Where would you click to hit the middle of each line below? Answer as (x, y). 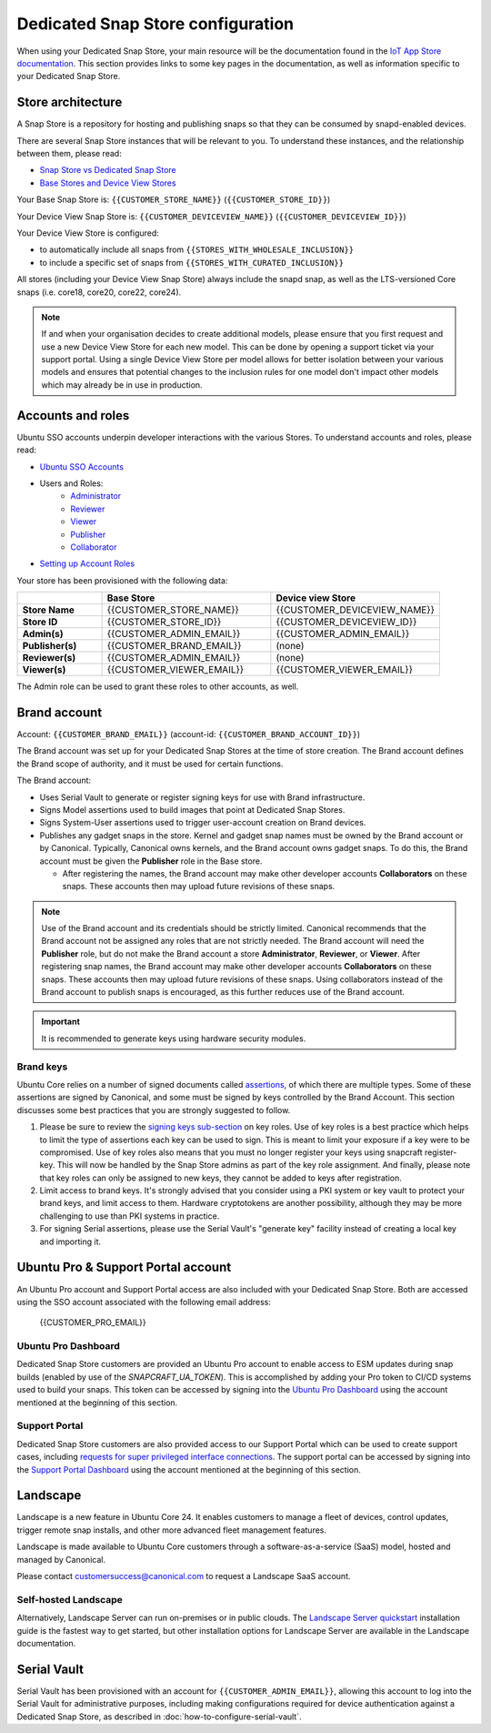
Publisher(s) (50, 646)
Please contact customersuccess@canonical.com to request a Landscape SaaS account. (184, 1576)
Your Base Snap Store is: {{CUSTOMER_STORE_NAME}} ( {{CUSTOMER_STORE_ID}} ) (174, 199)
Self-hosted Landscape (70, 1599)
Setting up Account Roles (87, 563)
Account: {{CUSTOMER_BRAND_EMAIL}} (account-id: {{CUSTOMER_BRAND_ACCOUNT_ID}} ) (189, 734)
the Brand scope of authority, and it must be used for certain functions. (150, 764)
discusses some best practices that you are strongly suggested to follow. (154, 1110)
